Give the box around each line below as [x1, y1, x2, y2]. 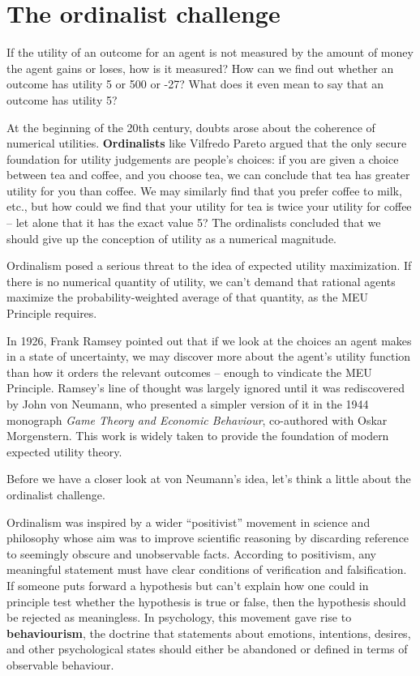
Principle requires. [6, 305, 97, 322]
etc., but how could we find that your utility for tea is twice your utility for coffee [6, 198, 412, 215]
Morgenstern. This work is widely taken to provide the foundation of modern [6, 427, 389, 444]
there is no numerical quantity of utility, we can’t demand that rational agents [6, 272, 396, 289]
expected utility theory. [6, 443, 122, 460]
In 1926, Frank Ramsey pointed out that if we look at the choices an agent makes [6, 332, 412, 349]
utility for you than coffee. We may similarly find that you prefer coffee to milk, [6, 182, 402, 199]
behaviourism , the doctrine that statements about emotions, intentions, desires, [6, 624, 411, 641]
